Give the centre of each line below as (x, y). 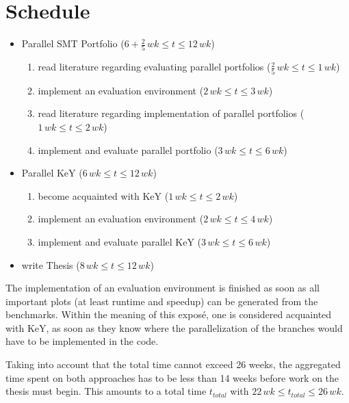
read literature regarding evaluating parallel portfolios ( (154, 67)
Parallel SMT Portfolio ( (73, 43)
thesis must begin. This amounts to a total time (106, 391)
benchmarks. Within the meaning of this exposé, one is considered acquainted (169, 314)
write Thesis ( (51, 264)
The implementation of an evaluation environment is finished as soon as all (163, 288)
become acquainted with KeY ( (103, 195)
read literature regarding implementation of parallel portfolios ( (171, 113)
